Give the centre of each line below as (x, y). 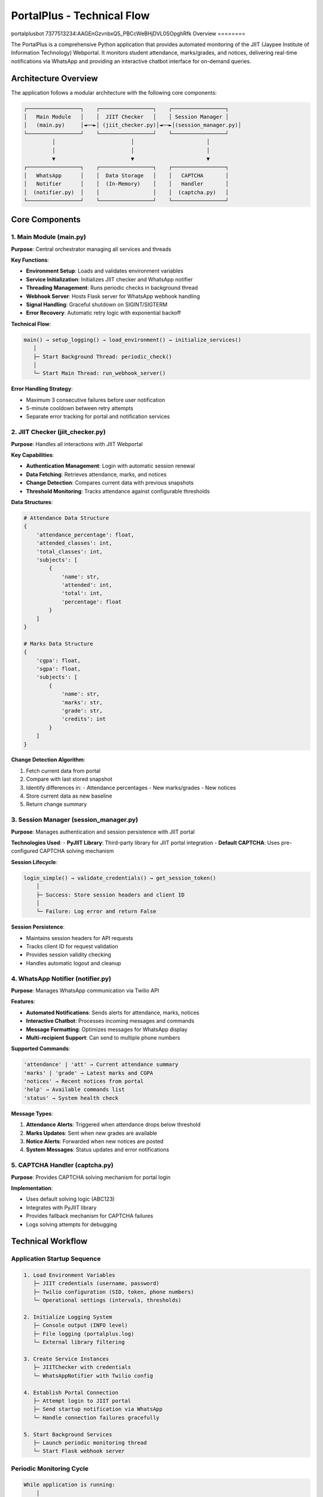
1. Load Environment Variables (70, 1275)
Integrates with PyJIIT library (61, 1207)
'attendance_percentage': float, (85, 535)
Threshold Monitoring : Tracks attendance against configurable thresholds (118, 491)
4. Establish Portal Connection (71, 1393)
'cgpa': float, (58, 660)
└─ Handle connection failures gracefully (96, 1417)
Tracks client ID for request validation (72, 947)
